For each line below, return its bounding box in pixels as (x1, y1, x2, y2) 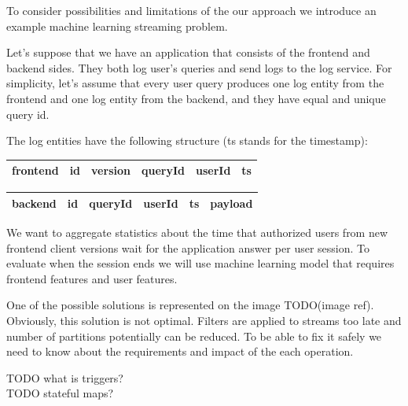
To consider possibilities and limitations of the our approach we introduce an (6, 2, 377, 18)
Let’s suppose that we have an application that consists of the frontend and (6, 44, 370, 61)
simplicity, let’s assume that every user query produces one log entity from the (6, 75, 384, 91)
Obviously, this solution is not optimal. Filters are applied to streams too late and (6, 312, 402, 328)
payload (210, 194, 253, 211)
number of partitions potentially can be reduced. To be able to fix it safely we (6, 327, 382, 344)
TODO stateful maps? (6, 385, 114, 401)
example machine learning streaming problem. (6, 17, 228, 34)
